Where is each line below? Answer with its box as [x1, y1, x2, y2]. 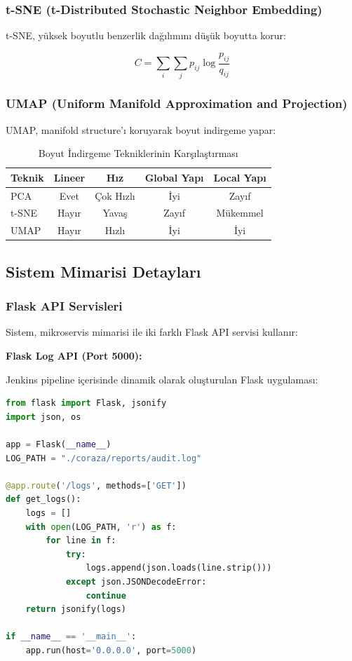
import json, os [6, 411, 81, 422]
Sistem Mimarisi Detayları [6, 260, 201, 282]
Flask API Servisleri [6, 297, 123, 315]
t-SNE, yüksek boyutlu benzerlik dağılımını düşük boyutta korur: [6, 28, 286, 43]
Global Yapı [144, 170, 204, 184]
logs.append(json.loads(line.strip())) [86, 563, 272, 573]
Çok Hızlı [95, 188, 135, 203]
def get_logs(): [6, 494, 81, 505]
